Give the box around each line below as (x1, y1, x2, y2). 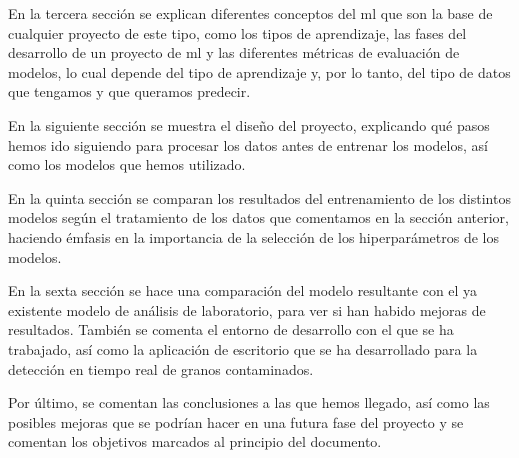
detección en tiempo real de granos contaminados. (8, 358, 314, 379)
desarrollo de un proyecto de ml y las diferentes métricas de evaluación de (8, 42, 460, 63)
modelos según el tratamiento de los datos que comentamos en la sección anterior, (8, 207, 510, 228)
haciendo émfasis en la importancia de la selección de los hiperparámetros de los (8, 226, 499, 247)
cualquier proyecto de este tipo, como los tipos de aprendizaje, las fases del (8, 22, 467, 43)
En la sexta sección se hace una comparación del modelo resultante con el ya (8, 280, 478, 301)
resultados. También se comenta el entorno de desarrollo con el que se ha (8, 319, 454, 340)
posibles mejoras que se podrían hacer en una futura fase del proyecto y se (8, 411, 464, 432)
